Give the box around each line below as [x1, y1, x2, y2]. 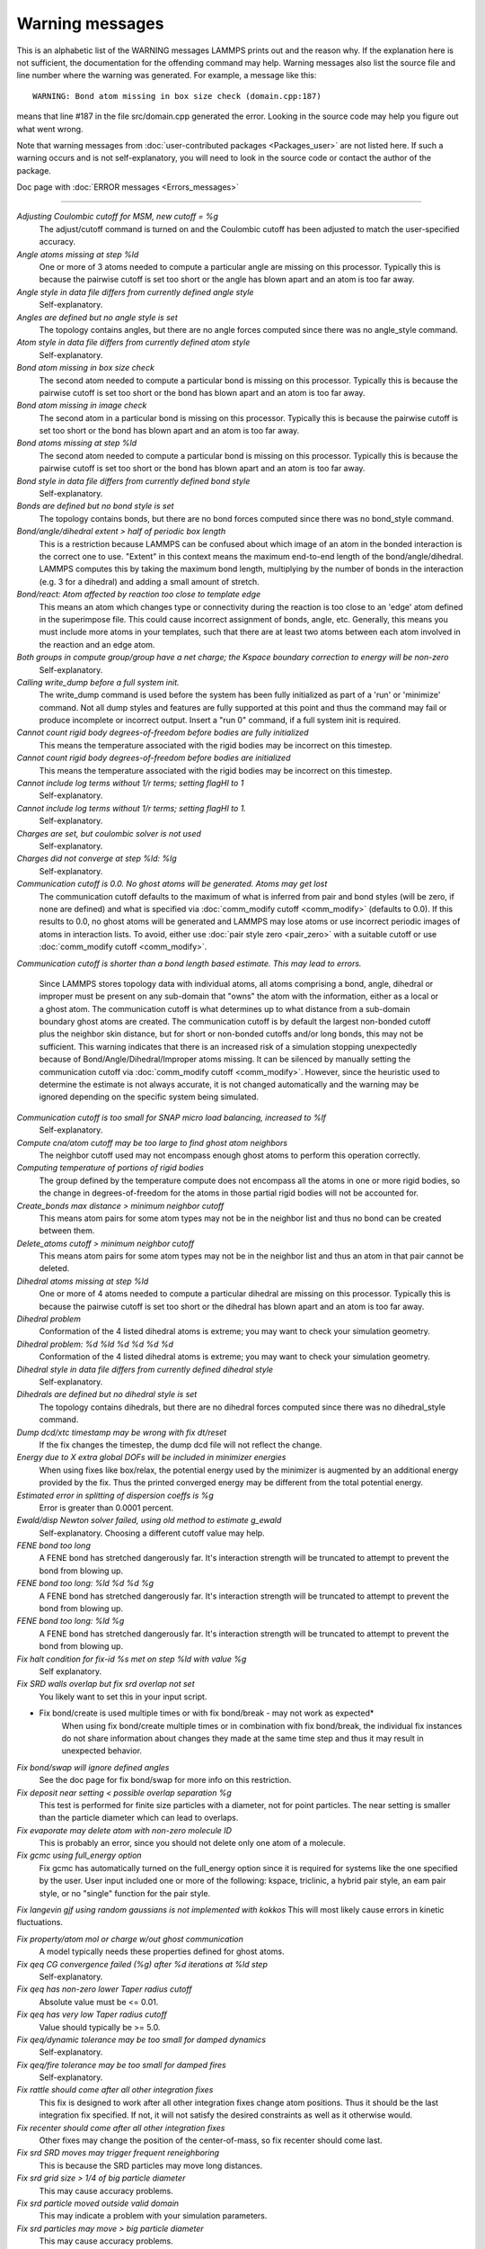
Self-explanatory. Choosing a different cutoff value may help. [39, 1528, 265, 1538]
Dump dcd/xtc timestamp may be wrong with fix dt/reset [16, 1427, 227, 1438]
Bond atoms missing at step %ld [16, 437, 137, 449]
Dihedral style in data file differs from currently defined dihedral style [16, 1364, 274, 1375]
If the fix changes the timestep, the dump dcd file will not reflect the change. [39, 1439, 322, 1450]
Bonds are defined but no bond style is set [16, 500, 174, 512]
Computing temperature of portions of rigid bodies [16, 1162, 204, 1173]
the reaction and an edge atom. [39, 639, 155, 650]
